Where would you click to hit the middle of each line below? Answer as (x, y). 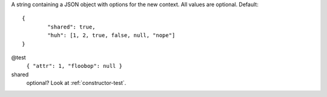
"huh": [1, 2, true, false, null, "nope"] (111, 35)
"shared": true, (71, 27)
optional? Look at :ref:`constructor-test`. (76, 83)
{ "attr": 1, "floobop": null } (74, 66)
